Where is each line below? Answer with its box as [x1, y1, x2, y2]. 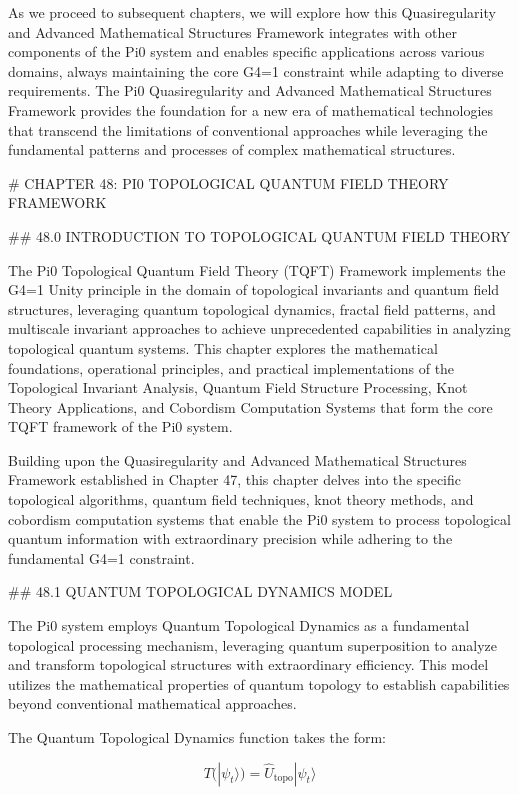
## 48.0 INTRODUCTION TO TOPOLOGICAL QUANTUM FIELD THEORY [8, 225, 511, 246]
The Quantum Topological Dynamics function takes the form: [8, 727, 387, 747]
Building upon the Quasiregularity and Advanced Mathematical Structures [8, 449, 467, 470]
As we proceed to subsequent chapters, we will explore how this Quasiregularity [8, 2, 496, 22]
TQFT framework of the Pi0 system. [8, 416, 233, 437]
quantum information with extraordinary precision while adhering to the [8, 528, 453, 549]
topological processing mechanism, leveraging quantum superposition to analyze [8, 634, 497, 655]
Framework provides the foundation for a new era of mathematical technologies [8, 99, 494, 120]
